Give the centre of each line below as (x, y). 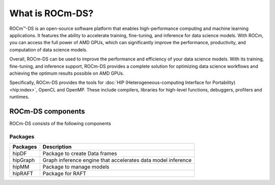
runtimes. (19, 97)
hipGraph (24, 160)
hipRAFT (23, 174)
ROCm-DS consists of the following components (60, 123)
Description (57, 147)
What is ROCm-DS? (51, 13)
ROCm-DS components (47, 111)
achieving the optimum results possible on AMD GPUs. (67, 73)
